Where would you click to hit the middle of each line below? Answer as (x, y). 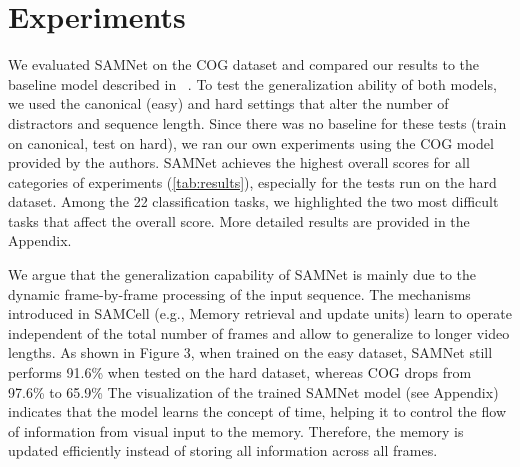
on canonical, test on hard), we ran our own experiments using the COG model (251, 142)
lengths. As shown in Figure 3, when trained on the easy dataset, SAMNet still (250, 352)
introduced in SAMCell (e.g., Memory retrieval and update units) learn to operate (260, 313)
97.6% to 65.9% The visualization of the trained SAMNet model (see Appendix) (253, 391)
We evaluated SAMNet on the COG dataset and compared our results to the (243, 64)
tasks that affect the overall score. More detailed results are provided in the (239, 220)
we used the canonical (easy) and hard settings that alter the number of (228, 103)
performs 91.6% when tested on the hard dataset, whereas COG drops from (240, 372)
